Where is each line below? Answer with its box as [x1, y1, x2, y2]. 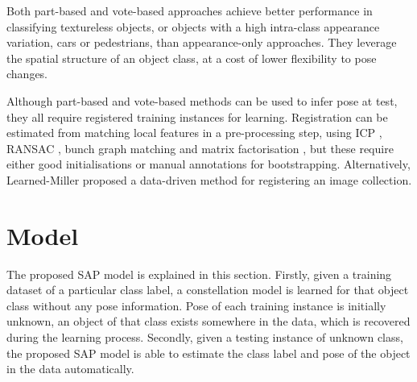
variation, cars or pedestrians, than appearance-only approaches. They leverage [6, 34, 397, 51]
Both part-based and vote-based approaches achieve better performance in [6, 2, 373, 19]
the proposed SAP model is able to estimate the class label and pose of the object [6, 344, 411, 361]
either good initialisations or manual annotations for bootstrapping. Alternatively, [6, 156, 411, 172]
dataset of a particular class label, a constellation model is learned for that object [6, 281, 409, 298]
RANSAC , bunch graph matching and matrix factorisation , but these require [6, 139, 394, 156]
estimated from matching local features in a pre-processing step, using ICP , [6, 124, 382, 141]
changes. [6, 65, 48, 82]
